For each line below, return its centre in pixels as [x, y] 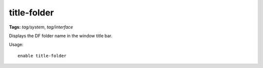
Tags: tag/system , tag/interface [41, 27]
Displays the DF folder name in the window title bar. [61, 36]
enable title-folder [42, 56]
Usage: [16, 45]
